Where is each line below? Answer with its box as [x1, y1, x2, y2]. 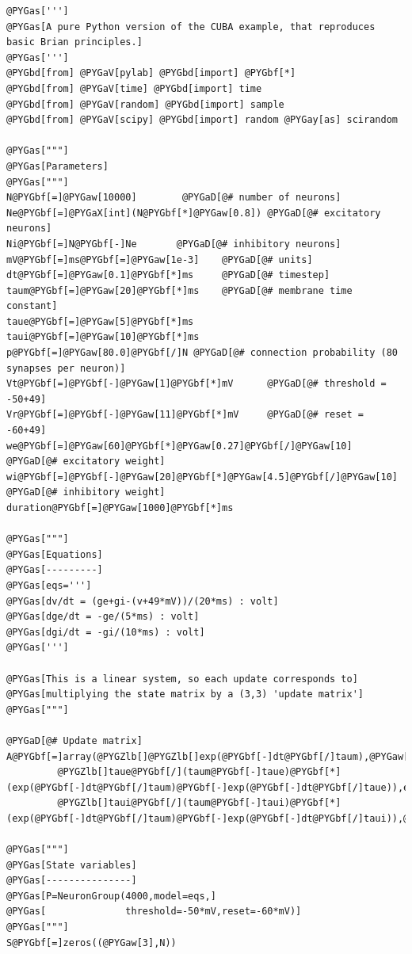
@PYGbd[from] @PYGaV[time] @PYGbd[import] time [6, 82, 262, 94]
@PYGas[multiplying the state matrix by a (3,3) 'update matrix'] [6, 689, 364, 700]
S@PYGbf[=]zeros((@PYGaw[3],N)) [6, 937, 177, 948]
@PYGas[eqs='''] [6, 579, 92, 591]
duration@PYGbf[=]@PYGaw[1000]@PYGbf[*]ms [6, 502, 234, 513]
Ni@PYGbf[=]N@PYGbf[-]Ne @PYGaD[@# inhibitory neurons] [6, 238, 341, 250]
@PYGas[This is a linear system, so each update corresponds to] [6, 673, 358, 685]
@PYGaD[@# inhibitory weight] [6, 487, 166, 498]
